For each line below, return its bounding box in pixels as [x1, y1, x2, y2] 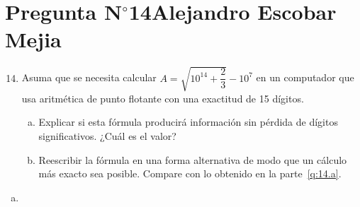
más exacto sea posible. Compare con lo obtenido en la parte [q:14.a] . [38, 166, 342, 181]
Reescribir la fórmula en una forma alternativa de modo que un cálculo [38, 152, 347, 167]
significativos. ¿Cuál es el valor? [38, 129, 176, 143]
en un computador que [256, 70, 354, 85]
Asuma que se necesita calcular [21, 70, 157, 85]
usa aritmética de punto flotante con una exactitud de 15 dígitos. [21, 90, 304, 105]
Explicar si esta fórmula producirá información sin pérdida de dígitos [38, 114, 338, 129]
